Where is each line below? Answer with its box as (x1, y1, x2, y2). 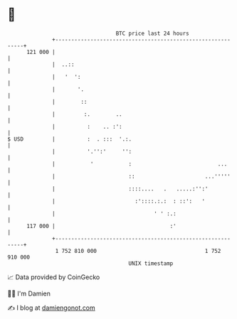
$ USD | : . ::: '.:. (7, 135, 132, 143)
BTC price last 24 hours (115, 30, 190, 37)
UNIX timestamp (128, 259, 174, 267)
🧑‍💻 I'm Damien (7, 289, 51, 298)
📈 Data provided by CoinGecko (7, 273, 100, 281)
